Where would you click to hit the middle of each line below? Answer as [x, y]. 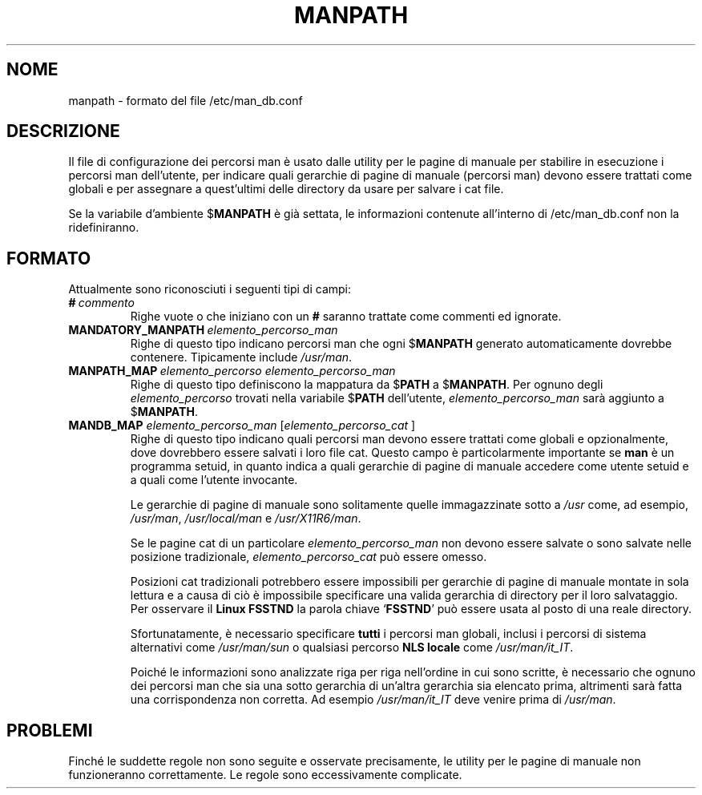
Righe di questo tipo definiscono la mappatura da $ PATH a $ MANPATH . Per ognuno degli [367, 385]
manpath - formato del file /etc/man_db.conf [186, 100]
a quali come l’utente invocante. [214, 480]
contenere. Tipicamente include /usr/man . [241, 357]
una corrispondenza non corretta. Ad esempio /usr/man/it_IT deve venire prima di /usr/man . [373, 700]
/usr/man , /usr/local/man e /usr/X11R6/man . [246, 519]
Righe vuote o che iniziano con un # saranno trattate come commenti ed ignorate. [346, 317]
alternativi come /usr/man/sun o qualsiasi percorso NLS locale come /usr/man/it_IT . [352, 648]
